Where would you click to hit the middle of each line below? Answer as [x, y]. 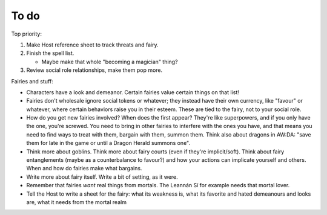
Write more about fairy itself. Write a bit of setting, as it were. [102, 177]
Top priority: [27, 34]
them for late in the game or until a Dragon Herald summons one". [108, 143]
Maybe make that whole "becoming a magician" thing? [110, 62]
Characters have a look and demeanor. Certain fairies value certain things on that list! [133, 92]
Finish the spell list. [50, 53]
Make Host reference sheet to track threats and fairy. [92, 45]
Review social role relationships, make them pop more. [94, 70]
